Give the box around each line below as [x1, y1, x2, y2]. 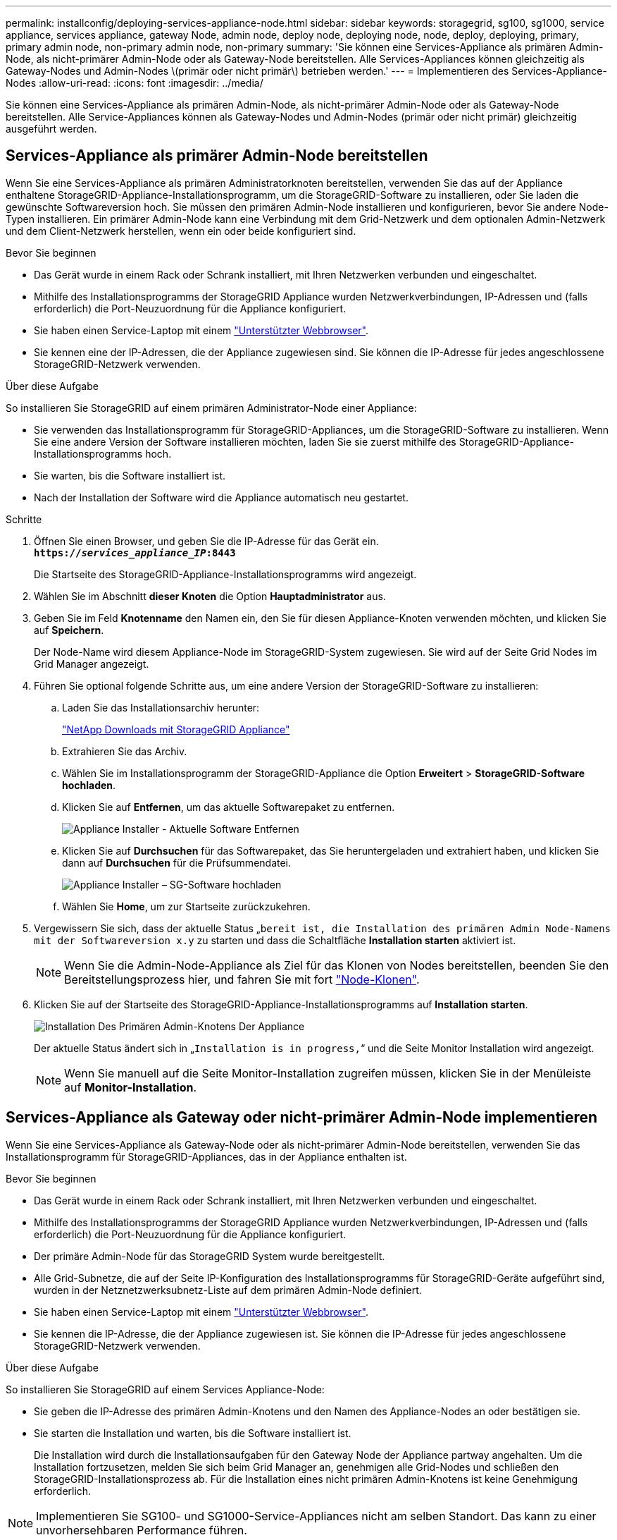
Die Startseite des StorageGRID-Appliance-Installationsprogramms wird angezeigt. [34, 568, 417, 580]
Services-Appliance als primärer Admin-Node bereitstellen [6, 147, 428, 165]
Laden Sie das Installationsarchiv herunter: [62, 701, 260, 714]
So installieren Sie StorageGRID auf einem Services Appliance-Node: [6, 1383, 325, 1395]
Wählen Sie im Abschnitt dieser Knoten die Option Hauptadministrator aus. [34, 589, 386, 602]
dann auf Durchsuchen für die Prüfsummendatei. [62, 856, 292, 869]
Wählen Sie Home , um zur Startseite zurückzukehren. [62, 900, 311, 912]
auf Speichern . [34, 623, 104, 636]
